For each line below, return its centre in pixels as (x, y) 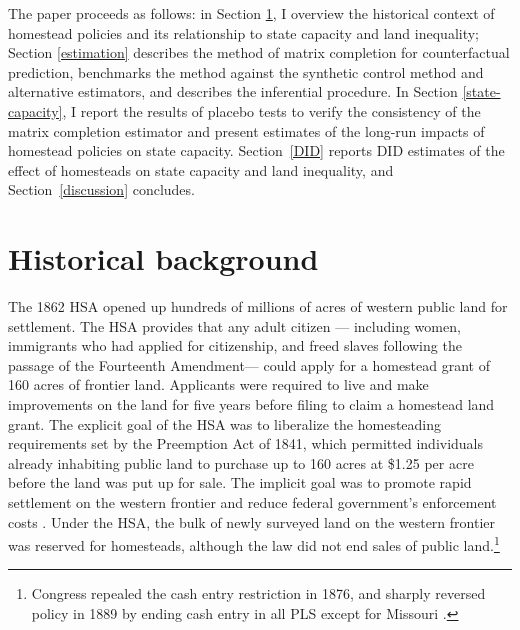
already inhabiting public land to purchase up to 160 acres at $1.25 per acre (241, 462)
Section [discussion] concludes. (101, 189)
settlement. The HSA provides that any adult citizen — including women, (234, 325)
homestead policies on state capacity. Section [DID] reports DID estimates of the (256, 150)
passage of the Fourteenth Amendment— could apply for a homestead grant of (249, 364)
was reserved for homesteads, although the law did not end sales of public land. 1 (254, 543)
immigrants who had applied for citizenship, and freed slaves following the (235, 345)
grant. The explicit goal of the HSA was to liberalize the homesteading (225, 423)
